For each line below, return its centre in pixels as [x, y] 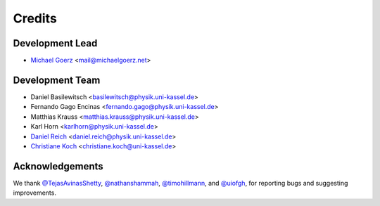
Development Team [57, 80]
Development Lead [55, 43]
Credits [35, 18]
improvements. [34, 193]
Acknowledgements [58, 166]
